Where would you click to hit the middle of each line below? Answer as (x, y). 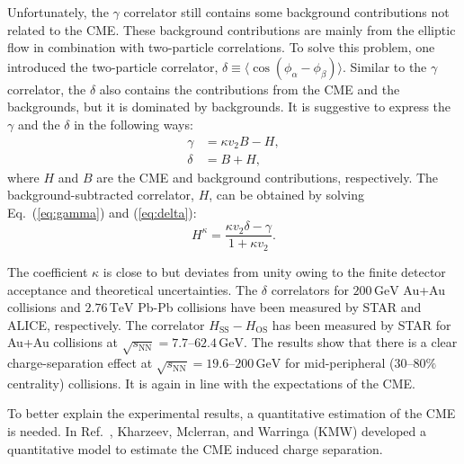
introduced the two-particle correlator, (113, 66)
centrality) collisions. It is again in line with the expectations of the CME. (211, 383)
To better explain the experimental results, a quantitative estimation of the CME (232, 413)
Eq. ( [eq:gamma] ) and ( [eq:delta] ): (102, 212)
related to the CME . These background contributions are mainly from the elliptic (232, 29)
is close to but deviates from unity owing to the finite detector (274, 271)
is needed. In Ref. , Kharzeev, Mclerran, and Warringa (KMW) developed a (217, 431)
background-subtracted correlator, (101, 195)
